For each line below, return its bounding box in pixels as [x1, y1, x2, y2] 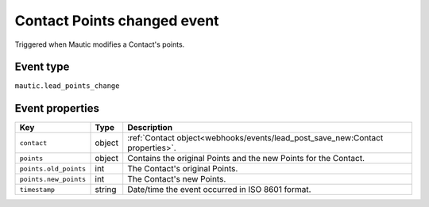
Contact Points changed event [14, 12, 219, 29]
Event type [14, 60, 70, 74]
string [95, 184, 117, 195]
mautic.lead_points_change [14, 82, 120, 90]
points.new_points [19, 174, 87, 183]
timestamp [19, 185, 56, 194]
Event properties [14, 102, 99, 115]
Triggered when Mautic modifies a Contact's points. [14, 40, 185, 49]
